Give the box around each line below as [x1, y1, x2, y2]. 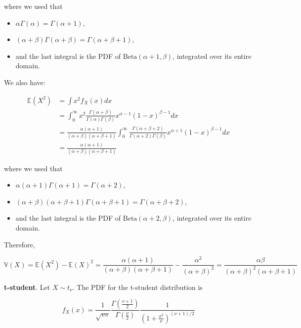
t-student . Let [4, 281, 50, 292]
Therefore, [4, 239, 35, 249]
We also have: [4, 77, 45, 87]
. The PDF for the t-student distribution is [72, 281, 203, 292]
